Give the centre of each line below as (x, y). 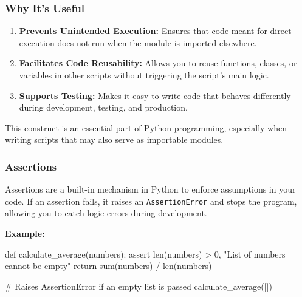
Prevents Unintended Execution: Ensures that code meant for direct (155, 31)
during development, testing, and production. (103, 107)
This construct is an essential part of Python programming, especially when (146, 127)
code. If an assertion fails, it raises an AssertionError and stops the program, (151, 201)
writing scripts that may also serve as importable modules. (114, 139)
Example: (25, 234)
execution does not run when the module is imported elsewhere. (138, 42)
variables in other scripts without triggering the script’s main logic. (144, 75)
